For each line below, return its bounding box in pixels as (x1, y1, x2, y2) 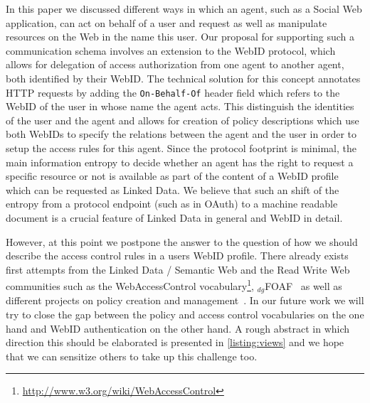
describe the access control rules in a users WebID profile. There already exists (6, 248, 349, 263)
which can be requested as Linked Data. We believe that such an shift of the (6, 182, 339, 197)
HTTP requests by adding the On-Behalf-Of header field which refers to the (6, 85, 340, 100)
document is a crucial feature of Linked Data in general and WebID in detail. (6, 210, 343, 225)
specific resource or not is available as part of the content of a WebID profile (6, 168, 339, 183)
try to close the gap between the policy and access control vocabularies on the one (6, 307, 364, 322)
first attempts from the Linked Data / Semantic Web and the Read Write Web (6, 262, 350, 276)
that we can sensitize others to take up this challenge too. (6, 348, 258, 363)
